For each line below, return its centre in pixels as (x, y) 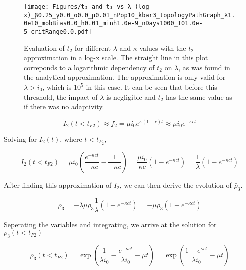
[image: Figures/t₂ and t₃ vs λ (78, 7)
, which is (57, 87)
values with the (163, 48)
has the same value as (199, 96)
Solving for (21, 139)
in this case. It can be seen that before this (151, 87)
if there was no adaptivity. (64, 106)
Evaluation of (44, 48)
